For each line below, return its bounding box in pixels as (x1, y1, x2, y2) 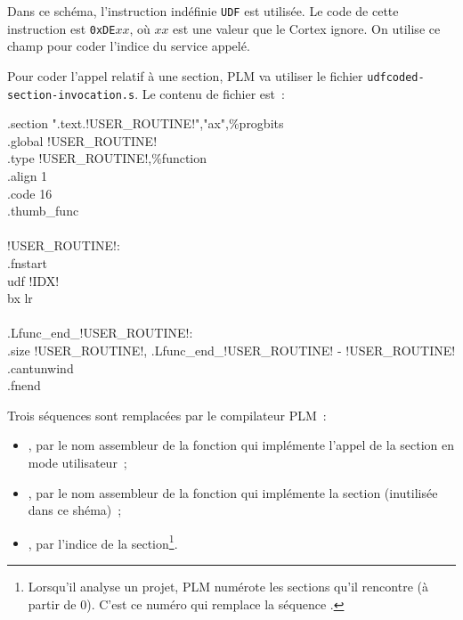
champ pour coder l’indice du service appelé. (7, 37, 250, 55)
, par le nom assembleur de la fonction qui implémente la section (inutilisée (28, 483, 438, 502)
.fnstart (7, 253, 47, 272)
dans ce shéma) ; (28, 501, 122, 519)
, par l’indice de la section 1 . (28, 531, 178, 552)
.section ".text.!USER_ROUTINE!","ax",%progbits (7, 114, 284, 133)
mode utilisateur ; (28, 453, 127, 471)
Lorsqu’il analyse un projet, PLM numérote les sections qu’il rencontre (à (28, 576, 428, 595)
